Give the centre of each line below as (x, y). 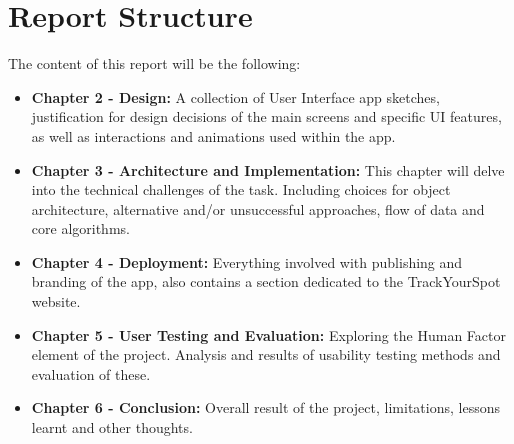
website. (56, 301)
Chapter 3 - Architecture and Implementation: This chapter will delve (268, 169)
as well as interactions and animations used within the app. (213, 135)
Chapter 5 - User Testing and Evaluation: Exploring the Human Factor (268, 334)
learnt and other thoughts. (112, 427)
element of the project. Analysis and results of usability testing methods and (266, 354)
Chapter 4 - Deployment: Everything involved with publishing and (247, 261)
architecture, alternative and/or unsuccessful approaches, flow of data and (258, 208)
